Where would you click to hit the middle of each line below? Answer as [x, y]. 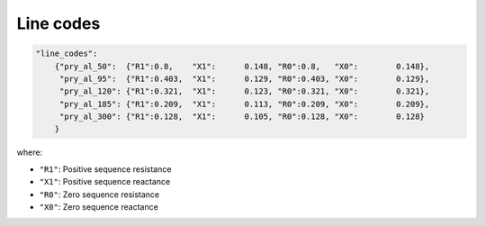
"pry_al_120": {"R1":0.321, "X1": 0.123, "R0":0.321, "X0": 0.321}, [244, 91]
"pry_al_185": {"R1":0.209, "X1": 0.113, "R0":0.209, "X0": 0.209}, [244, 104]
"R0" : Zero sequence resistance [99, 194]
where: [30, 152]
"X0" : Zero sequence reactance [99, 207]
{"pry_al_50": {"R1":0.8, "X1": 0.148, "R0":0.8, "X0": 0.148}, [242, 66]
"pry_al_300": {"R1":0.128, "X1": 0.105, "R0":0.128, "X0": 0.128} [242, 117]
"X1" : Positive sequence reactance [105, 182]
